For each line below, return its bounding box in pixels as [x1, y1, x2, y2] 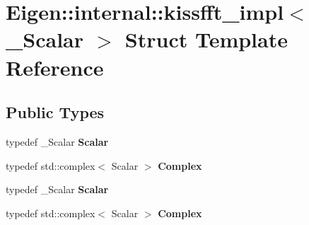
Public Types [6, 101, 105, 123]
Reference [6, 52, 104, 81]
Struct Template [124, 25, 288, 54]
